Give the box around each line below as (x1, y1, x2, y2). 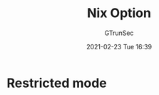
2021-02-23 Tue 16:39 (86, 42, 153, 51)
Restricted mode (6, 75, 108, 91)
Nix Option (87, 5, 151, 21)
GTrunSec (104, 29, 134, 37)
